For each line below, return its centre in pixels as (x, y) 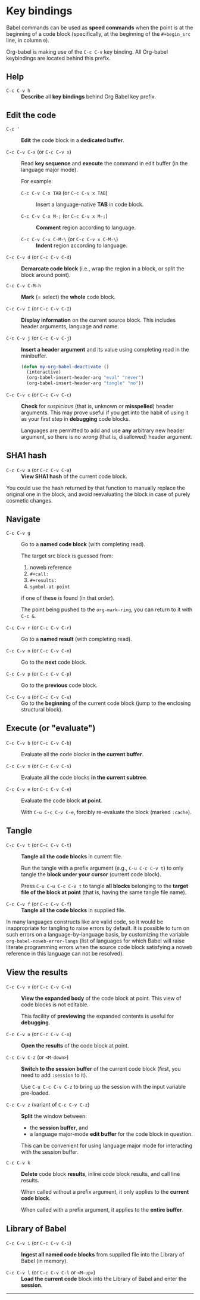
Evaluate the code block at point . (62, 800)
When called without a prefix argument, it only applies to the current (105, 1192)
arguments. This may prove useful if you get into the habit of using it (105, 412)
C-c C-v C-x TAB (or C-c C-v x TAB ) (65, 193)
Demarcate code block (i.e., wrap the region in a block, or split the (103, 268)
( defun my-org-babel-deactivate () (65, 366)
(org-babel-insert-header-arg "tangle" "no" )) (85, 383)
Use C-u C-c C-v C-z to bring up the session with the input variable (104, 1087)
